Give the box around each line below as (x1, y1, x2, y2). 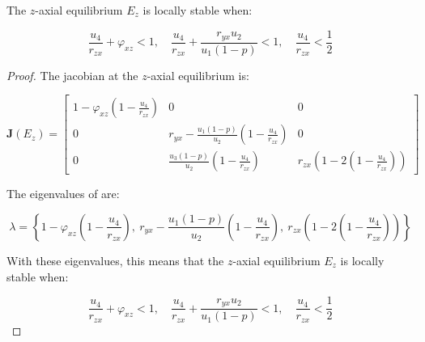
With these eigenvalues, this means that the (6, 251, 224, 268)
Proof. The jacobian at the (6, 66, 138, 83)
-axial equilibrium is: (147, 66, 249, 83)
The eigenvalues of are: (6, 185, 120, 202)
